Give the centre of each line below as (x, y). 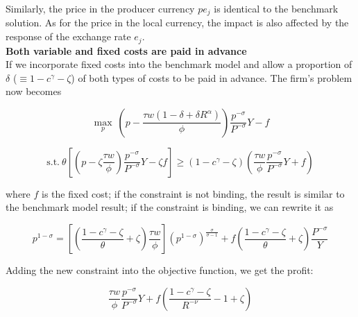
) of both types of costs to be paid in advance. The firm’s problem (212, 77)
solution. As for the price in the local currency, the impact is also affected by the (177, 23)
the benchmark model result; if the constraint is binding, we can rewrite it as (170, 207)
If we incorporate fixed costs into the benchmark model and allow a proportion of (179, 64)
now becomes (34, 91)
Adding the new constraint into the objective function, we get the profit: (160, 270)
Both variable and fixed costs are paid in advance (126, 50)
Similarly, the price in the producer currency (100, 8)
